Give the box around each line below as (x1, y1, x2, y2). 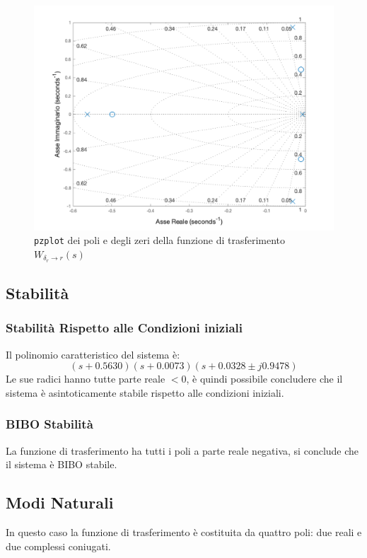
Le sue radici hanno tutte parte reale (6, 371, 165, 386)
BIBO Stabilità (6, 415, 93, 433)
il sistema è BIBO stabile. (6, 457, 117, 472)
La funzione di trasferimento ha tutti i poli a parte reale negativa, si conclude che (6, 443, 359, 458)
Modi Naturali (6, 492, 114, 513)
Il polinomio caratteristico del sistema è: (6, 347, 180, 361)
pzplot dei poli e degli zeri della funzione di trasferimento (34, 233, 286, 248)
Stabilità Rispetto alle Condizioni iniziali (6, 319, 243, 337)
